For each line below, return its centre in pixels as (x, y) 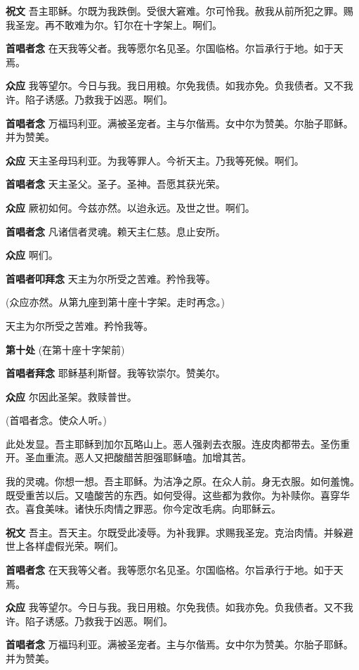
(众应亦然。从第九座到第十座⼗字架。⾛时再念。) (115, 302)
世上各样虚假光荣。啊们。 (65, 546)
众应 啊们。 (32, 255)
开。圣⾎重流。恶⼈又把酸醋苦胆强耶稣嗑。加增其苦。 (129, 457)
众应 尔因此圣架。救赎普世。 (71, 396)
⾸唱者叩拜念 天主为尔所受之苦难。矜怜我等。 (111, 278)
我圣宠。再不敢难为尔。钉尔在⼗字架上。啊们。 (114, 24)
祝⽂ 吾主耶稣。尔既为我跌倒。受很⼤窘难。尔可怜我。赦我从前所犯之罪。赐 (179, 11)
